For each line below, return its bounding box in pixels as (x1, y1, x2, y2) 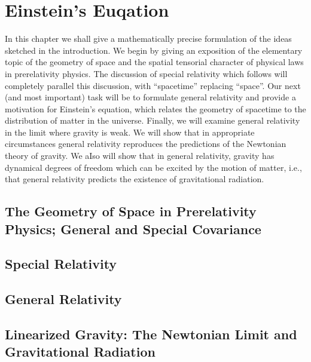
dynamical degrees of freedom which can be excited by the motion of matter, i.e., (5, 161, 302, 173)
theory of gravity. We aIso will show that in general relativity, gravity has (5, 149, 275, 162)
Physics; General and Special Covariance (5, 219, 261, 238)
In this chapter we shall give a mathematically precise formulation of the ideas (5, 32, 292, 45)
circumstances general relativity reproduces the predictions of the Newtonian (5, 137, 286, 150)
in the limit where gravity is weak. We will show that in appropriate (5, 125, 255, 138)
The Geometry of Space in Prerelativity (5, 202, 257, 220)
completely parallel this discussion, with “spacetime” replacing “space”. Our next (5, 79, 301, 91)
